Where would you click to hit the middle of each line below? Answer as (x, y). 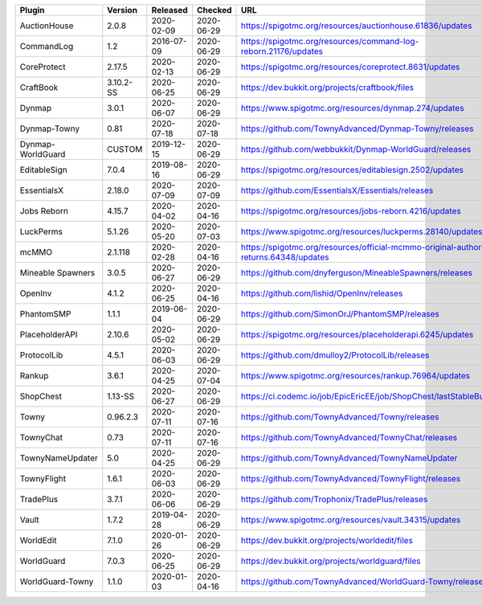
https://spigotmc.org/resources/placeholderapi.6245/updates (357, 335)
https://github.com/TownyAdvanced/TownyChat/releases (349, 437)
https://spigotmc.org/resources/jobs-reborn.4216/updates (351, 211)
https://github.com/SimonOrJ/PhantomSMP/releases (340, 314)
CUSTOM (125, 149)
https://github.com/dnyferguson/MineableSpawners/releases (357, 273)
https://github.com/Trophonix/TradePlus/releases (335, 499)
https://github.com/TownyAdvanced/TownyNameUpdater (349, 458)
